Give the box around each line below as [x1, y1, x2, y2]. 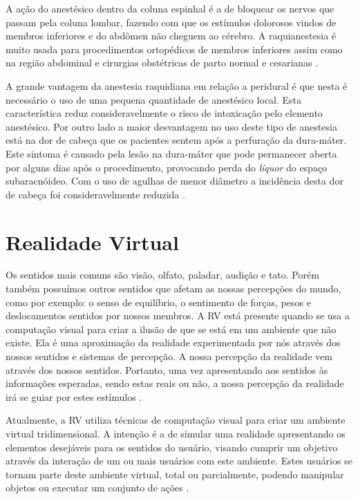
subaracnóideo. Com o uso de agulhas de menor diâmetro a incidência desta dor [6, 173, 343, 188]
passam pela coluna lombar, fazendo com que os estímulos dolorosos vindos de [6, 15, 337, 29]
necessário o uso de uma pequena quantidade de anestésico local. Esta [6, 92, 302, 106]
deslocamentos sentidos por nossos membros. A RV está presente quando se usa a [6, 308, 350, 323]
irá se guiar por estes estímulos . [6, 389, 142, 404]
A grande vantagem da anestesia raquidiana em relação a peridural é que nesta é [6, 78, 348, 93]
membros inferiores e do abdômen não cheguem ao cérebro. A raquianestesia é [6, 28, 337, 43]
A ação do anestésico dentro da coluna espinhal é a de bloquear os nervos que [6, 1, 335, 15]
